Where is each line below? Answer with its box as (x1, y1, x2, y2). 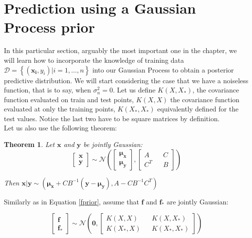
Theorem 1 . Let (4, 139, 55, 149)
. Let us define (113, 85, 156, 95)
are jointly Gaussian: (166, 196, 229, 206)
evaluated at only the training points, (4, 104, 115, 114)
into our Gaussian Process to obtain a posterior (92, 64, 234, 74)
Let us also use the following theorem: (4, 123, 117, 133)
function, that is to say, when (4, 85, 91, 95)
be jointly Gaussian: (83, 139, 143, 149)
